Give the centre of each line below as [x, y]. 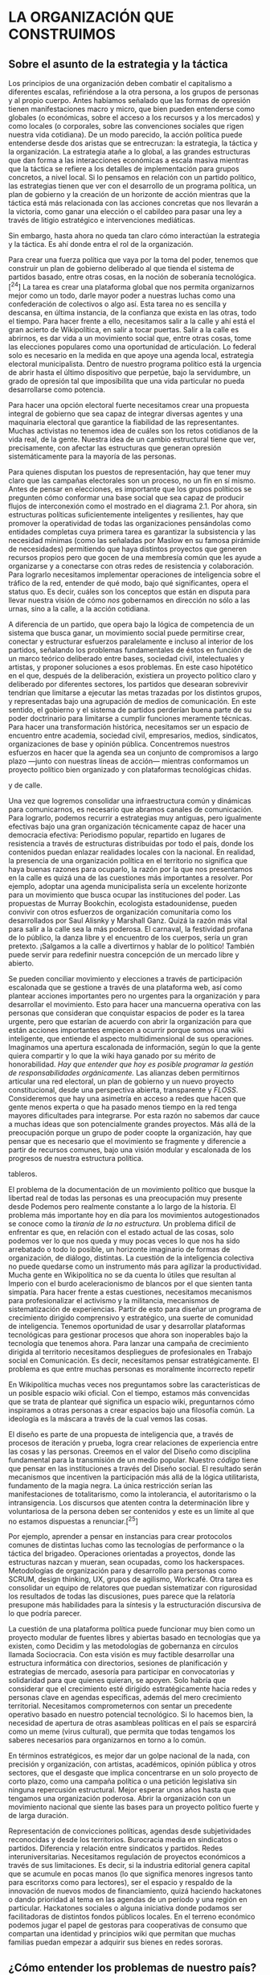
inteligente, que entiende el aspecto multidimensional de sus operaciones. [131, 1039]
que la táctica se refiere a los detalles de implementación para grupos [124, 169]
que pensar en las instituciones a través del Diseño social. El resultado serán [135, 1468]
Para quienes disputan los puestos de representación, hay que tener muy [129, 471]
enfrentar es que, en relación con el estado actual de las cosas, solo [121, 1232]
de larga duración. [39, 1816]
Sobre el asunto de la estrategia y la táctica [119, 64]
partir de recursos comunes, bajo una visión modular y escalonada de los [130, 1150]
